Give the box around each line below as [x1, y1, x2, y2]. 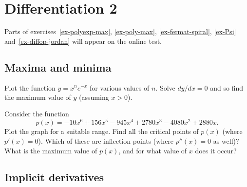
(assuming [79, 92, 109, 102]
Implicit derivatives [4, 169, 104, 184]
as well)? [213, 135, 239, 146]
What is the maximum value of [4, 145, 97, 155]
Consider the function [4, 108, 69, 118]
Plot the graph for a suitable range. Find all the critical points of [4, 126, 199, 136]
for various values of [89, 82, 150, 93]
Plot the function [4, 82, 56, 93]
